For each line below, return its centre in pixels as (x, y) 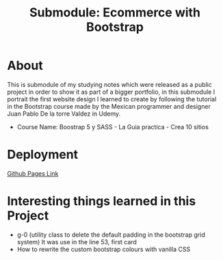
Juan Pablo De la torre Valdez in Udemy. (64, 114)
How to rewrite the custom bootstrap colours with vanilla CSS (104, 249)
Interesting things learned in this (102, 201)
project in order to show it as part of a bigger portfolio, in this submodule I (111, 92)
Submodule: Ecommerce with (115, 13)
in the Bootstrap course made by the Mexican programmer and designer (109, 106)
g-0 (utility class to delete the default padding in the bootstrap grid (111, 235)
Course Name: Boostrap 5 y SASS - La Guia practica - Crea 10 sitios (113, 127)
